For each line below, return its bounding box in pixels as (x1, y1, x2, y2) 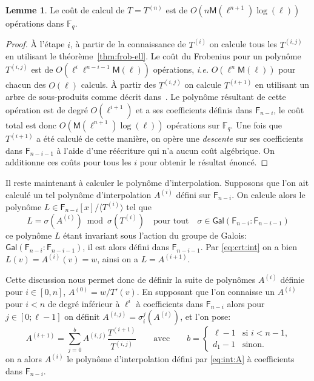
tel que (126, 200, 152, 213)
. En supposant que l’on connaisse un (136, 285, 275, 298)
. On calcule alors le (232, 188, 306, 200)
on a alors (5, 353, 42, 365)
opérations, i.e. (153, 63, 209, 76)
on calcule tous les (209, 38, 278, 50)
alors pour (227, 297, 265, 310)
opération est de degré (5, 103, 88, 116)
